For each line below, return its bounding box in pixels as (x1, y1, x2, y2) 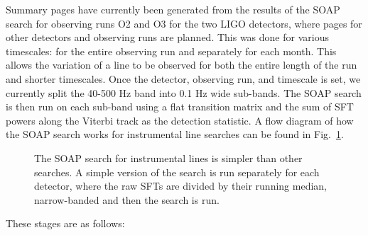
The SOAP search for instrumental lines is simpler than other (34, 150, 303, 165)
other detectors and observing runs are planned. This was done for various (6, 30, 329, 45)
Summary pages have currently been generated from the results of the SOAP (6, 2, 340, 16)
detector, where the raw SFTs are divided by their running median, (34, 178, 327, 193)
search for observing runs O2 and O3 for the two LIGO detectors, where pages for (6, 16, 362, 30)
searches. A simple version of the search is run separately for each (34, 164, 320, 179)
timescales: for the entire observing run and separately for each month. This (6, 43, 337, 58)
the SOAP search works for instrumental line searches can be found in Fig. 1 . (6, 127, 344, 142)
